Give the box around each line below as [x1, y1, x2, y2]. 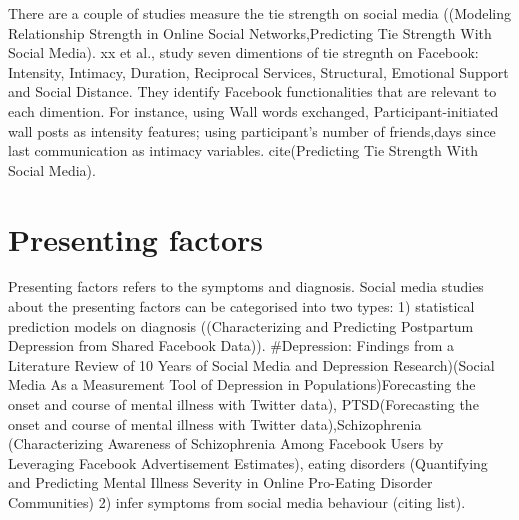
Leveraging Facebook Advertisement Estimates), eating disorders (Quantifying [8, 452, 488, 473]
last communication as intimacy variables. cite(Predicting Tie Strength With [8, 140, 478, 161]
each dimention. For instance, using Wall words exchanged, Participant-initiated [8, 100, 499, 121]
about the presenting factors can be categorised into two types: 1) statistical [8, 296, 475, 317]
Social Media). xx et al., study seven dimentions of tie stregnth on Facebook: [8, 42, 479, 63]
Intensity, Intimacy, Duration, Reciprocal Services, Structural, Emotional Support [8, 61, 509, 82]
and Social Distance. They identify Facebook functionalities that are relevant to [8, 81, 497, 102]
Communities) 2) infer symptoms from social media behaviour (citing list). [8, 492, 466, 512]
